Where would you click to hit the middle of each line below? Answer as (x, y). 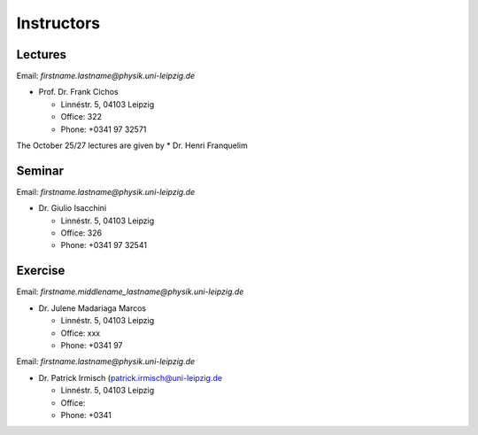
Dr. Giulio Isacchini (73, 208)
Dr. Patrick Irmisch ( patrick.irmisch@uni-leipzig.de (131, 377)
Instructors (58, 23)
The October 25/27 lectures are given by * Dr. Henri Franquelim (132, 145)
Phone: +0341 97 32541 (104, 245)
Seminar (40, 171)
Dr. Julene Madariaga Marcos (92, 308)
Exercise (41, 271)
